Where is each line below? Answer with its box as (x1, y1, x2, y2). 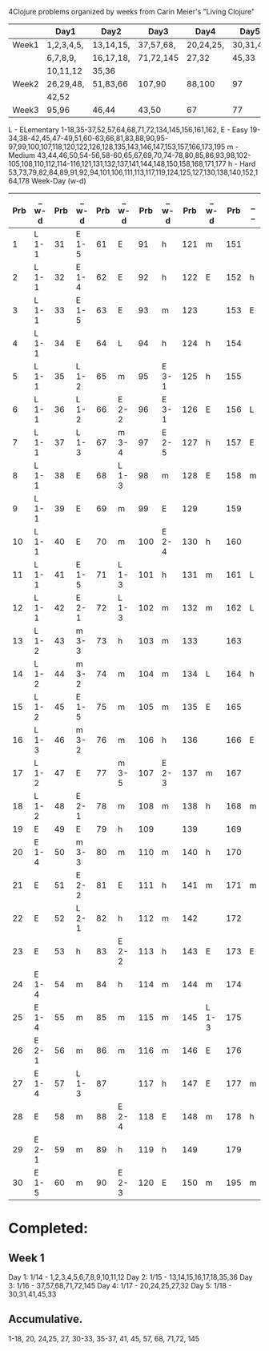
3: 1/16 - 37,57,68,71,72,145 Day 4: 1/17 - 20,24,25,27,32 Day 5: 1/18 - (8, 1281, 232, 1290)
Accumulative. (8, 1313, 83, 1326)
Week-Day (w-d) (31, 176, 86, 185)
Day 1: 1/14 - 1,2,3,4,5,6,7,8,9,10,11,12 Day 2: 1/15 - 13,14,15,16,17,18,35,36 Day (8, 1272, 253, 1281)
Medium (8, 151, 36, 159)
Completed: (8, 1220, 89, 1237)
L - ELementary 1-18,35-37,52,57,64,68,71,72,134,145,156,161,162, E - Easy (8, 125, 248, 135)
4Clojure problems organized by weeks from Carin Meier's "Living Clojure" (8, 7, 255, 16)
